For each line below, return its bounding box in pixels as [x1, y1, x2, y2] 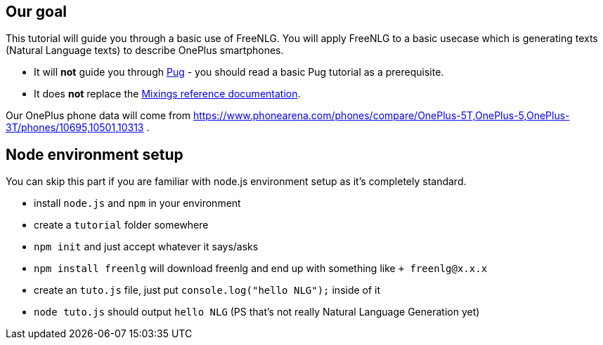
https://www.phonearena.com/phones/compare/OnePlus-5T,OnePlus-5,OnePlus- [193, 109, 570, 122]
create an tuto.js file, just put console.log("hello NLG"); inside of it [34, 284, 381, 297]
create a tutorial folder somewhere [34, 219, 209, 231]
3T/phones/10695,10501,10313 [6, 121, 144, 134]
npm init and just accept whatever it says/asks [34, 241, 259, 253]
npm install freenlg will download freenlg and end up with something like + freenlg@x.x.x [34, 262, 488, 275]
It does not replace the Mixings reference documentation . [34, 88, 301, 100]
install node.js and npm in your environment [34, 197, 241, 210]
